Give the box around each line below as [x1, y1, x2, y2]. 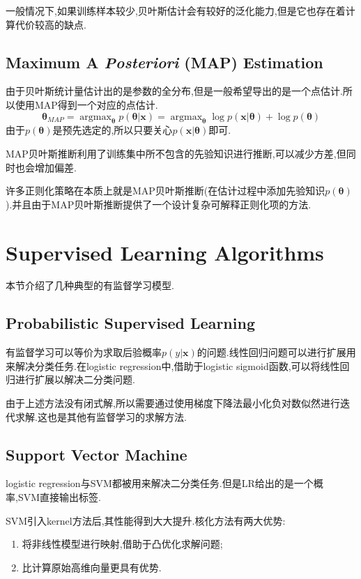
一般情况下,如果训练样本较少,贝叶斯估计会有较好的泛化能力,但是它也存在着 [6, 3, 346, 17]
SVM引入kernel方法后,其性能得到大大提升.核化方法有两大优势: [6, 513, 286, 527]
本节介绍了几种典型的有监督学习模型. [6, 278, 174, 293]
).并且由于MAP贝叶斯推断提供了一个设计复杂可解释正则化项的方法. [6, 196, 312, 211]
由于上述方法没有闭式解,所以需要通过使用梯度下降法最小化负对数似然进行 [6, 396, 340, 410]
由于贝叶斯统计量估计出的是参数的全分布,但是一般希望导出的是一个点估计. [6, 84, 343, 98]
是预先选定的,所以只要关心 [52, 123, 173, 137]
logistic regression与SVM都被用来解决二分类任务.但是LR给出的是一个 [6, 476, 314, 491]
